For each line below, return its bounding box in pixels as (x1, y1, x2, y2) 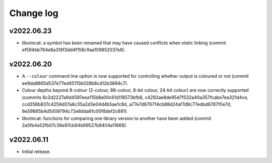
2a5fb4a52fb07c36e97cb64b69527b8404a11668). (22, 122, 127, 128)
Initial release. (22, 148, 51, 154)
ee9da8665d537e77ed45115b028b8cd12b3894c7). (22, 80, 128, 86)
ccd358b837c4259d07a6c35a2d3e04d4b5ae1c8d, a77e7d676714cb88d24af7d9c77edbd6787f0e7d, (22, 101, 232, 107)
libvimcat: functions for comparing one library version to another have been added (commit (22, 115, 212, 121)
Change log (9, 8, 59, 19)
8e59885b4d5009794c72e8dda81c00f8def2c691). (22, 108, 128, 114)
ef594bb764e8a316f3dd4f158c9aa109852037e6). (22, 47, 126, 53)
